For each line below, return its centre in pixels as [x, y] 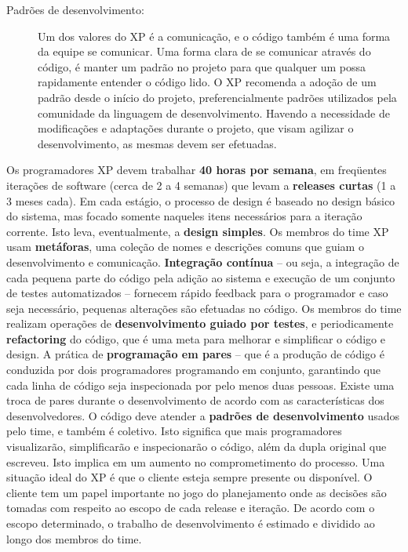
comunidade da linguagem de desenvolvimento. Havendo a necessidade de [214, 113]
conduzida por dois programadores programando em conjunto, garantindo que [193, 370]
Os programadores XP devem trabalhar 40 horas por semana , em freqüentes [197, 170]
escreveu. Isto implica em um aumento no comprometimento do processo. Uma [196, 461]
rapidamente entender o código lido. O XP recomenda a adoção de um [207, 82]
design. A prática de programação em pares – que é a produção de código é [195, 354]
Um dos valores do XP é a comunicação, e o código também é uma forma [214, 36]
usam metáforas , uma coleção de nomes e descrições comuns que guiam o [185, 247]
